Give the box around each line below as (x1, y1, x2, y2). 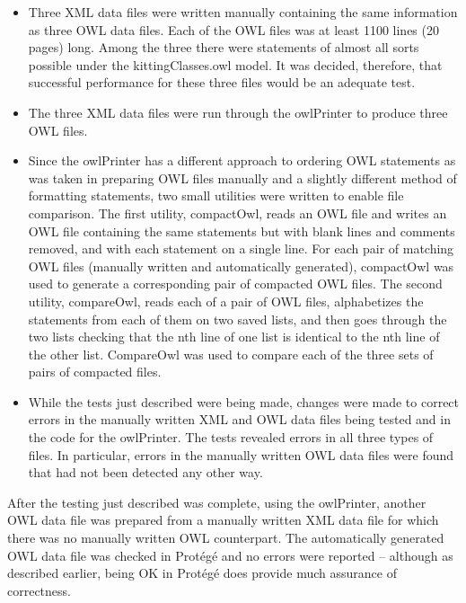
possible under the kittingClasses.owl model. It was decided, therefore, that (28, 55, 443, 74)
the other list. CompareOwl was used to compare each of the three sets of (28, 344, 434, 363)
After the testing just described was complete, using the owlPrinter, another (7, 492, 426, 511)
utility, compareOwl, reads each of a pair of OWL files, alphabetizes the (28, 291, 424, 310)
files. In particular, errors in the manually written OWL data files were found (28, 445, 454, 464)
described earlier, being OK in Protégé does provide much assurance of (7, 563, 397, 582)
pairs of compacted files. (28, 362, 162, 381)
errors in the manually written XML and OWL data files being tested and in (28, 410, 451, 429)
